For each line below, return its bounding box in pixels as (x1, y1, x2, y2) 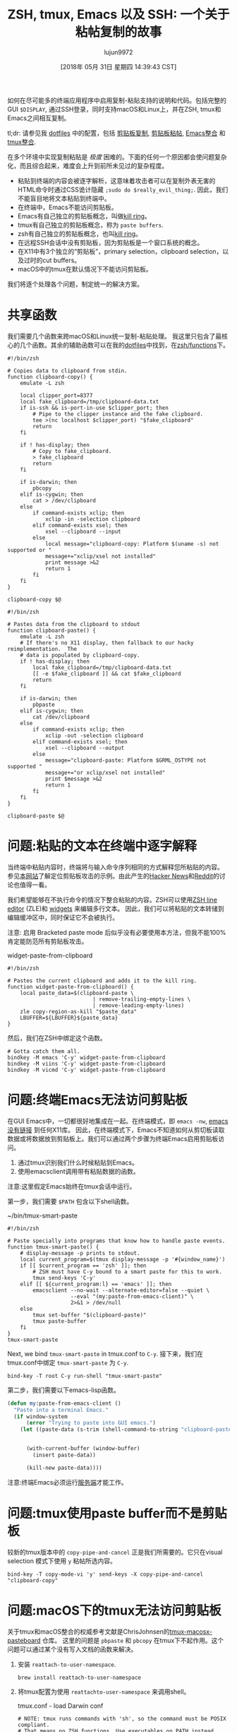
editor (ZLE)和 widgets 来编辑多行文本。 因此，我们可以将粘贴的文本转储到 (7, 904, 224, 912)
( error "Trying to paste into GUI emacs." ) (25, 1420, 157, 1427)
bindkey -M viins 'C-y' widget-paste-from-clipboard (7, 1060, 166, 1067)
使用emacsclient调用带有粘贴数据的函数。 (17, 1167, 140, 1175)
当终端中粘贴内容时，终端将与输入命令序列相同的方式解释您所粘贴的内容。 (7, 863, 224, 871)
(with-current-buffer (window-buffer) (25, 1445, 140, 1452)
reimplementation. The (7, 645, 78, 652)
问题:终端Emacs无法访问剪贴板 (7, 1092, 188, 1108)
